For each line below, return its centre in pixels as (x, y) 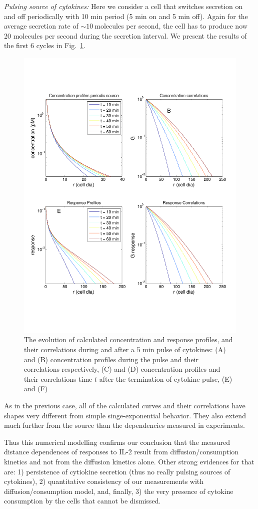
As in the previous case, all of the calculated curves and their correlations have (125, 406)
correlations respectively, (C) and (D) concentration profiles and (122, 369)
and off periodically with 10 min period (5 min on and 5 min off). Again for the (126, 16)
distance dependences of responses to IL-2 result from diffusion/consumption (121, 452)
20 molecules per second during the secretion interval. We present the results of (125, 35)
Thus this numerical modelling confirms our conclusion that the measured (117, 442)
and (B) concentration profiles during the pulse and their (111, 359)
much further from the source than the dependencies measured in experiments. (124, 425)
